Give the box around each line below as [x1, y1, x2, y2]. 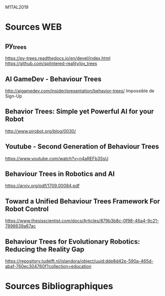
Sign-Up [5, 93, 22, 99]
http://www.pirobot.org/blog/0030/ [5, 128, 76, 134]
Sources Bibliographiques [5, 281, 113, 292]
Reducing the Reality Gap [5, 245, 85, 253]
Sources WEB [5, 22, 62, 33]
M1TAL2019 [5, 4, 29, 10]
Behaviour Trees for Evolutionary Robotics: [5, 237, 140, 246]
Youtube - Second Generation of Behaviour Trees [5, 142, 159, 151]
